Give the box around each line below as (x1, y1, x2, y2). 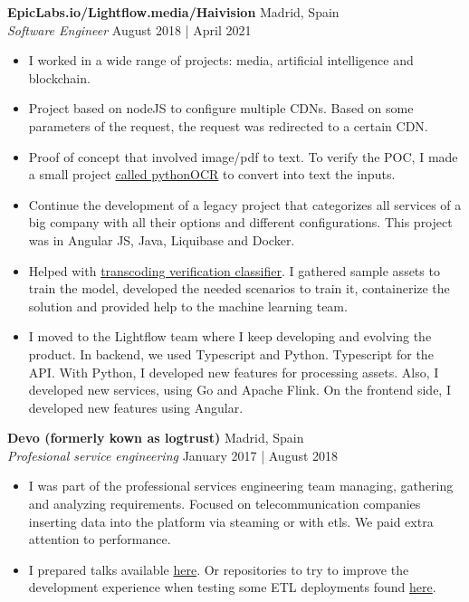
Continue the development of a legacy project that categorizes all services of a (28, 195, 462, 214)
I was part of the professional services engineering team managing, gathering (28, 476, 454, 495)
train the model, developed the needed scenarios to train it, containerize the (28, 279, 450, 298)
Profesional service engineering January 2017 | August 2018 (7, 445, 339, 464)
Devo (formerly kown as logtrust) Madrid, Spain (7, 428, 304, 447)
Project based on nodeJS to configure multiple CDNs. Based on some (28, 99, 414, 118)
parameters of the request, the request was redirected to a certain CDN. (28, 116, 428, 135)
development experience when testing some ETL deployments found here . (28, 578, 436, 597)
